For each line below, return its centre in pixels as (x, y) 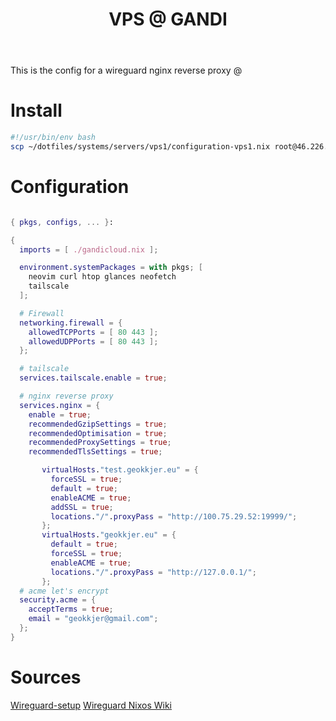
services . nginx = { (60, 405)
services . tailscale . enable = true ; (93, 378)
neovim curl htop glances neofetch (102, 277)
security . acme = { (58, 600)
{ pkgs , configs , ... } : (62, 222)
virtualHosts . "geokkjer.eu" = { (109, 535)
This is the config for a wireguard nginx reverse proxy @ (126, 70)
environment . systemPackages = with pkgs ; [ (111, 268)
